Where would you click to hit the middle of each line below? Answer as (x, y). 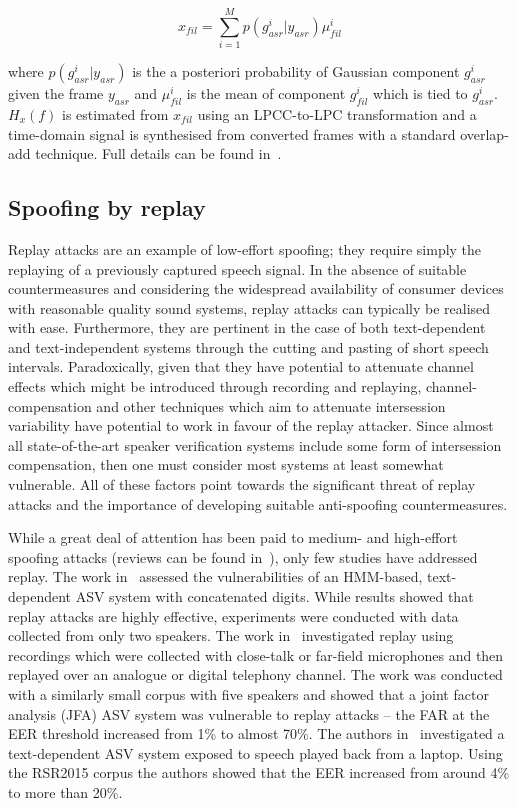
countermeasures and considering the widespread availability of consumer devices (256, 288)
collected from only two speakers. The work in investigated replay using (231, 635)
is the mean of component (266, 93)
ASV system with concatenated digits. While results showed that (274, 596)
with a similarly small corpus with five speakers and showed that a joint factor (248, 693)
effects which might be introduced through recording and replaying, (215, 386)
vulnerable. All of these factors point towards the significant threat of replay (242, 484)
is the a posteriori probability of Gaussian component (296, 71)
